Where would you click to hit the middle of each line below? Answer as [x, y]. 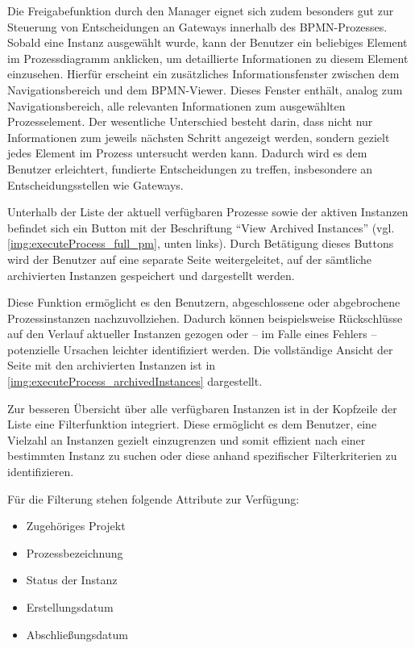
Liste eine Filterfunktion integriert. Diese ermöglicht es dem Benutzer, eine [192, 424]
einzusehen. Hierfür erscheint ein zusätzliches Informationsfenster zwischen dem [203, 74]
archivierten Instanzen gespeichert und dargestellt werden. [151, 275]
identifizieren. [41, 472]
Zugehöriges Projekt [76, 526]
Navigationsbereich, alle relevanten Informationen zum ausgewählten [176, 105]
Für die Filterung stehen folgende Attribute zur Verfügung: [154, 498]
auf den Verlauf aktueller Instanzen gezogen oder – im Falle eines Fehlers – [192, 334]
